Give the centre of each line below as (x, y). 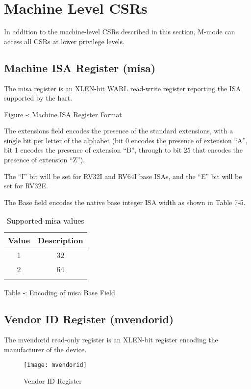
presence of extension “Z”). (45, 160)
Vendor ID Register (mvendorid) (89, 319)
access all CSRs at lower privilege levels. (64, 41)
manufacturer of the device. (45, 349)
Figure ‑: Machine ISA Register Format (63, 114)
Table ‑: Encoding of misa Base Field (60, 293)
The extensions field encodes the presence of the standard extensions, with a (119, 131)
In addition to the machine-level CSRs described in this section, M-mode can (120, 32)
